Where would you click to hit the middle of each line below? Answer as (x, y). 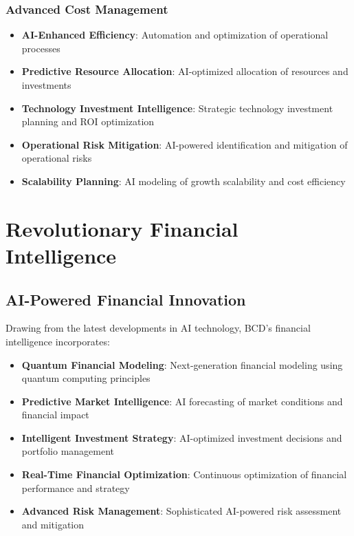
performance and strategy (76, 487)
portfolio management (68, 451)
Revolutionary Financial (122, 228)
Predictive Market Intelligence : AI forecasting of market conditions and (182, 401)
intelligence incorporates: (58, 341)
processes (41, 48)
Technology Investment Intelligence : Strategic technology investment (177, 108)
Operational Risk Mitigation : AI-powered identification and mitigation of (185, 144)
